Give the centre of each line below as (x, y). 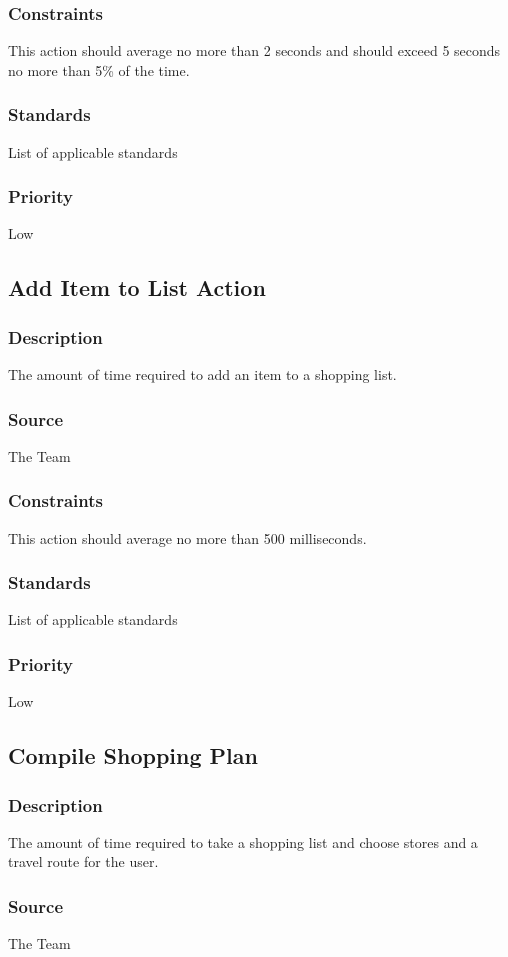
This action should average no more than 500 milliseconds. (187, 537)
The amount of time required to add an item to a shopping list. (202, 374)
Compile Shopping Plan (133, 755)
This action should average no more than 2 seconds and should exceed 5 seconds (254, 50)
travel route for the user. (83, 861)
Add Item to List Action (137, 287)
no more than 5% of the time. (99, 69)
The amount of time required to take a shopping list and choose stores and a (243, 841)
